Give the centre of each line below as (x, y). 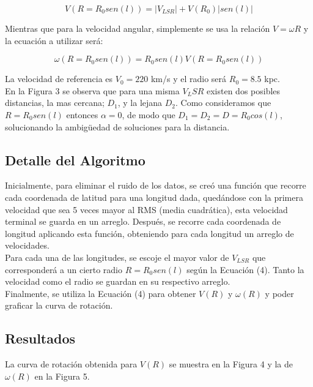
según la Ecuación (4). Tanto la (245, 269)
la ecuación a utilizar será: (54, 40)
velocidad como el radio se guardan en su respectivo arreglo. (118, 281)
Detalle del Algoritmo (75, 160)
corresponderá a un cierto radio (64, 269)
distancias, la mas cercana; (55, 103)
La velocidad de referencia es (59, 79)
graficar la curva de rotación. (59, 305)
